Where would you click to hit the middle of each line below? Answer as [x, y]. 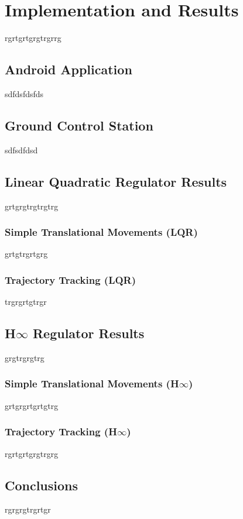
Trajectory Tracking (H [61, 432]
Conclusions [42, 485]
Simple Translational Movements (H [92, 384]
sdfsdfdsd [21, 149]
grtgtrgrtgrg [26, 254]
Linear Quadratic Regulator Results [116, 181]
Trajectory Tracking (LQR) [71, 279]
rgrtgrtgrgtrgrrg [33, 38]
